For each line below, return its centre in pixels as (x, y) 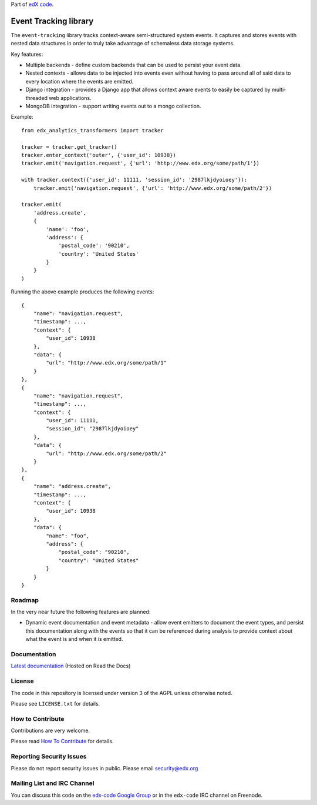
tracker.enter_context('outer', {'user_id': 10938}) (99, 155)
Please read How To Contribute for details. (62, 741)
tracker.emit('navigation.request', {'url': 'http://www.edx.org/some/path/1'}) (141, 163)
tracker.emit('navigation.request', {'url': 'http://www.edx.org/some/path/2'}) (153, 188)
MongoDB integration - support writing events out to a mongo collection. (113, 106)
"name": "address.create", (72, 486)
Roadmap (25, 600)
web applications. (70, 98)
